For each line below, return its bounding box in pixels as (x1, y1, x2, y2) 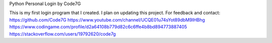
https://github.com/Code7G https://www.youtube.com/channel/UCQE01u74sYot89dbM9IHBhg (9, 16, 205, 22)
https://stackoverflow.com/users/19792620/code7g (9, 30, 116, 37)
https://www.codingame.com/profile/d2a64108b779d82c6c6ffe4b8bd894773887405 (9, 24, 187, 30)
